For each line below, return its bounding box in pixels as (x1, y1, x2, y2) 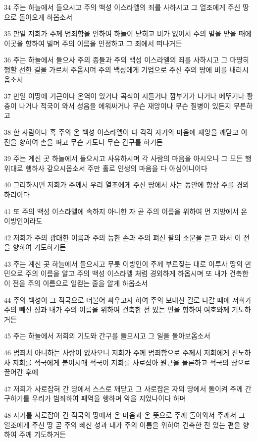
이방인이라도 (4, 216, 43, 226)
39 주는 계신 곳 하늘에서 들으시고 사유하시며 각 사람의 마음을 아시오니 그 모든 (4, 153, 243, 164)
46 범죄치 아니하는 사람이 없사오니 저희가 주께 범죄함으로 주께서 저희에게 (4, 347, 230, 358)
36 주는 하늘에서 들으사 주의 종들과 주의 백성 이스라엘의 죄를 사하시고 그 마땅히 (4, 55, 249, 65)
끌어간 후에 (4, 367, 39, 377)
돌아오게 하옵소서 (19, 11, 73, 22)
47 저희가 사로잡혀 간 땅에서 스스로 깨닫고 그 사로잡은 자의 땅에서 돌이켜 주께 (4, 383, 243, 393)
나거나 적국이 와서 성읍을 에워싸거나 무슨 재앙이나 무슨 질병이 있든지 (19, 100, 231, 110)
